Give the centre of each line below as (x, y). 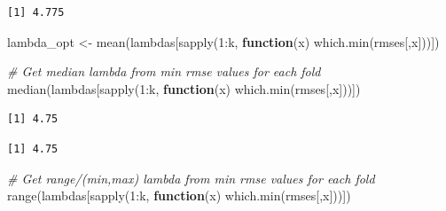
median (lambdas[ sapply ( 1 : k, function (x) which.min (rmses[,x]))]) (184, 88)
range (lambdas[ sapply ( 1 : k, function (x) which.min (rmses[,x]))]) (179, 195)
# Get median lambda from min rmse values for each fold (164, 71)
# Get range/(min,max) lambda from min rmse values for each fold (191, 178)
